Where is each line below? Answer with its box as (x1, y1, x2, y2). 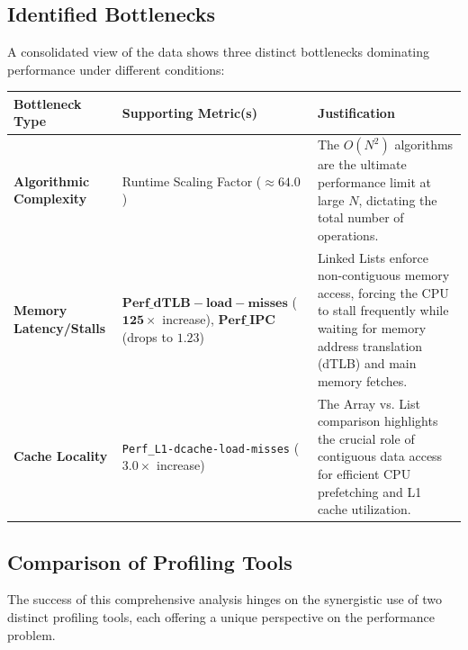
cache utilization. (317, 500, 411, 519)
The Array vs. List (317, 393, 420, 412)
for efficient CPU (317, 464, 411, 483)
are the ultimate (317, 155, 407, 174)
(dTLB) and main (317, 354, 417, 373)
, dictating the (358, 190, 437, 209)
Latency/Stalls (13, 318, 106, 337)
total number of (317, 208, 404, 227)
